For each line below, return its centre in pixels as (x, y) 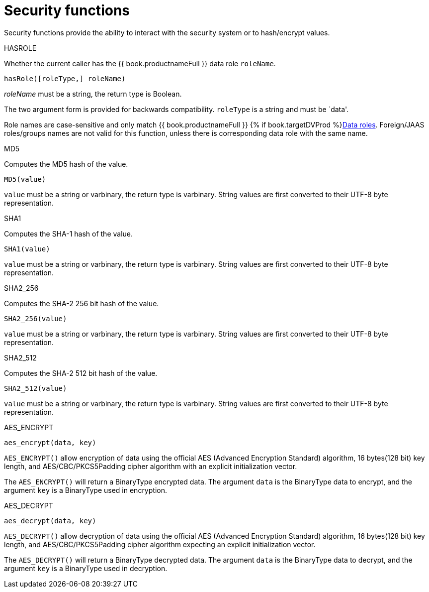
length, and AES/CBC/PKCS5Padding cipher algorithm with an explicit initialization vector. (151, 466)
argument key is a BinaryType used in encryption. (86, 490)
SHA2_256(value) (36, 318)
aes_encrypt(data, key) (50, 442)
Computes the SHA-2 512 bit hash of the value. (81, 373)
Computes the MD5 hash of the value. (66, 164)
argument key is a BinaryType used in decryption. (86, 568)
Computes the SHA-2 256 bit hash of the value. (82, 303)
